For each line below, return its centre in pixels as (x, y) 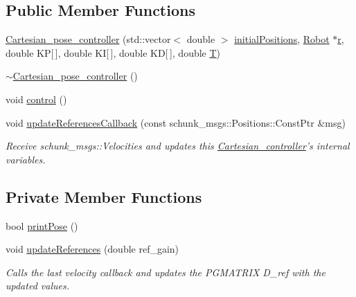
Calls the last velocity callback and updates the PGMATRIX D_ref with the (166, 272)
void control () (36, 99)
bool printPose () (42, 225)
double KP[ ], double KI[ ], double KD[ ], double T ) (113, 52)
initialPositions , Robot (282, 39)
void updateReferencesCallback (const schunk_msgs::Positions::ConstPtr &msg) (176, 122)
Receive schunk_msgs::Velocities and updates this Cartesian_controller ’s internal (178, 146)
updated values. (37, 286)
